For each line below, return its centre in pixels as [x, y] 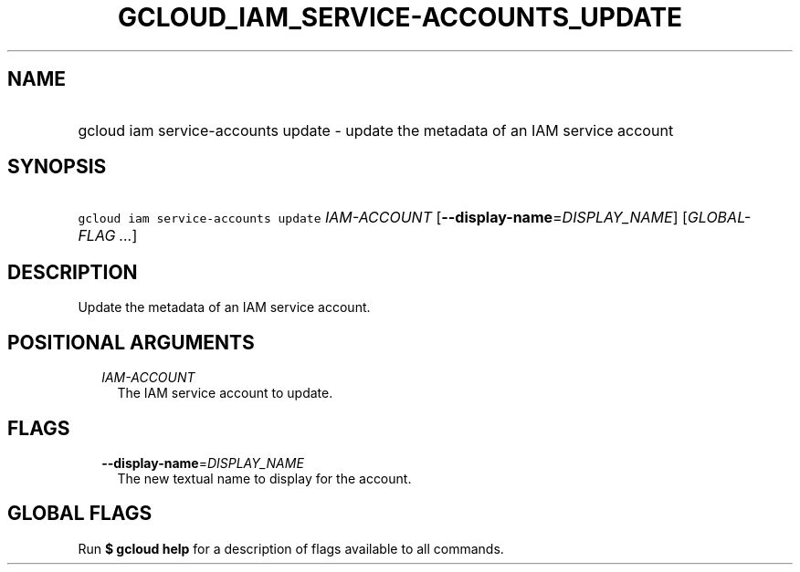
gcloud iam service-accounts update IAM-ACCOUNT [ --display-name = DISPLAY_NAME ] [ [383, 218]
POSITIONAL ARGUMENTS [131, 342]
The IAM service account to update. [225, 393]
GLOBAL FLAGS [80, 514]
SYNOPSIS [57, 167]
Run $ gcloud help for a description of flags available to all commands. [291, 548]
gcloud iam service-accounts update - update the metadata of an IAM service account [376, 130]
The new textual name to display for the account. [264, 478]
